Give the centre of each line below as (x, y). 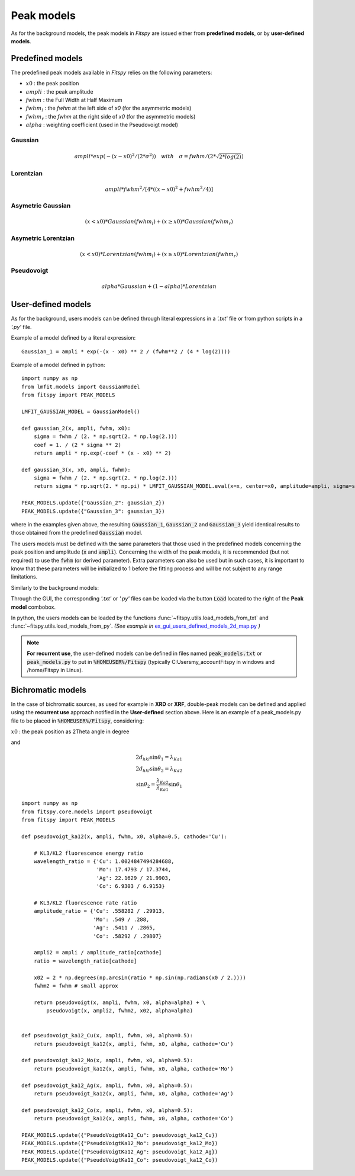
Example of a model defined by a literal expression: (73, 338)
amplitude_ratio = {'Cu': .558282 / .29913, (99, 911)
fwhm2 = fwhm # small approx (76, 986)
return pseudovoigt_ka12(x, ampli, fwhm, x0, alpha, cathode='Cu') (133, 1044)
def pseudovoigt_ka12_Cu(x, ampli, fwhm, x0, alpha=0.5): (107, 1036)
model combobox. (33, 607)
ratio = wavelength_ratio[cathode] (85, 961)
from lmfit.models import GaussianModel (81, 386)
